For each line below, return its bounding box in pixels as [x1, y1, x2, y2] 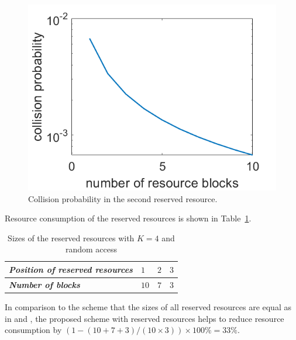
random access [65, 243, 117, 255]
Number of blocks [9, 278, 80, 290]
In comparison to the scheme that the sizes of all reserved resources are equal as [5, 300, 291, 313]
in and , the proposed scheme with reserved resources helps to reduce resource [5, 312, 284, 324]
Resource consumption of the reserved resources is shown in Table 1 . [5, 212, 252, 224]
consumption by [5, 324, 62, 336]
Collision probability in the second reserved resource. [28, 192, 218, 204]
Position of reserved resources [9, 263, 133, 275]
